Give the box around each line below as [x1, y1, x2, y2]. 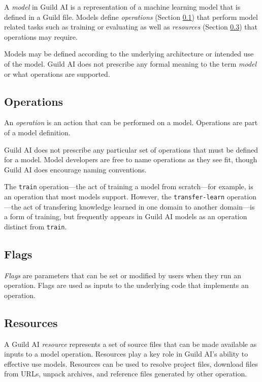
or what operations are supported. [4, 68, 110, 79]
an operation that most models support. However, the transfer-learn [4, 191, 225, 201]
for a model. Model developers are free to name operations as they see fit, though [4, 154, 257, 165]
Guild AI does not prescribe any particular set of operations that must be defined [4, 144, 258, 155]
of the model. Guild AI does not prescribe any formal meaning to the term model [4, 58, 257, 69]
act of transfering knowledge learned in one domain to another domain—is [23, 201, 255, 212]
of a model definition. [4, 127, 71, 137]
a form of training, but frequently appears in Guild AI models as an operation [4, 211, 247, 222]
